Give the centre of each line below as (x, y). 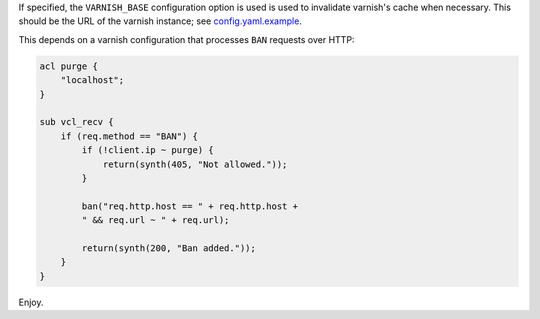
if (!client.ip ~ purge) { (147, 150)
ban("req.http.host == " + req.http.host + (190, 206)
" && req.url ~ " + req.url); (155, 220)
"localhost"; (92, 80)
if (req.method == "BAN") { (129, 136)
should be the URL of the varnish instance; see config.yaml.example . (160, 21)
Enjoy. (31, 302)
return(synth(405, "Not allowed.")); (195, 164)
